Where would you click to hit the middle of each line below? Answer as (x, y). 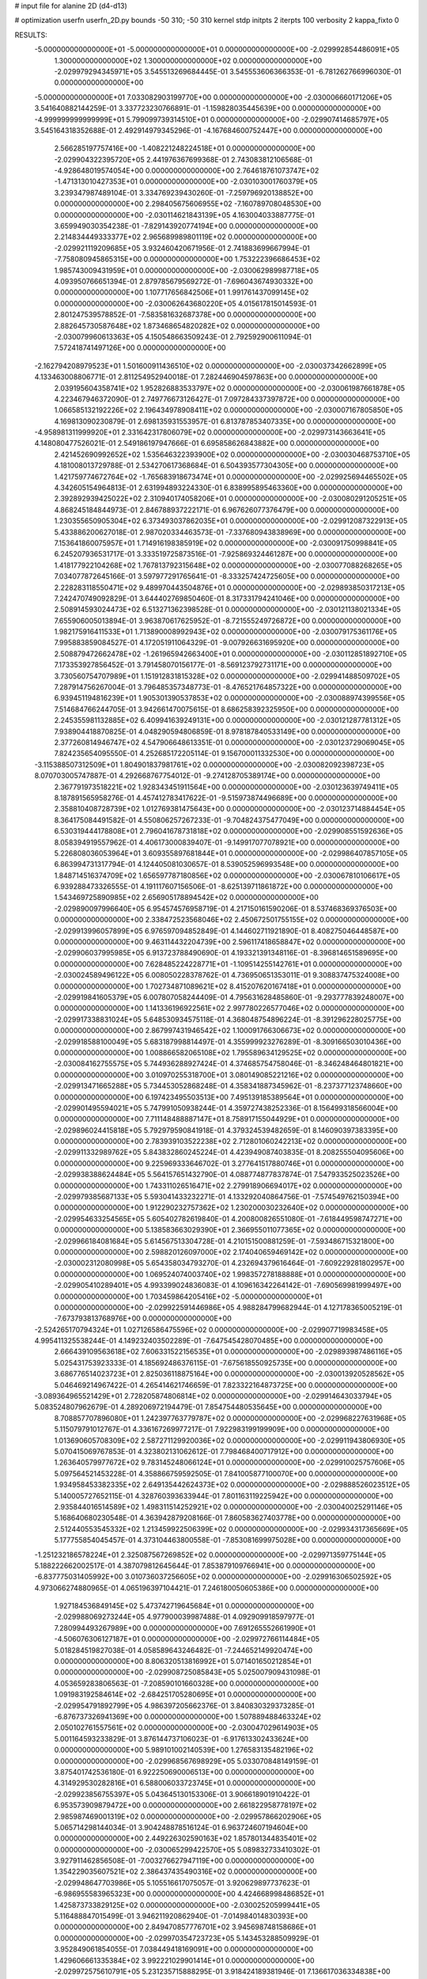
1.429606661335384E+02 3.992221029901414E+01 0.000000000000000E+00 (185, 1960)
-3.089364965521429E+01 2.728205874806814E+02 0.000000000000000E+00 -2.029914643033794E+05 (213, 1396)
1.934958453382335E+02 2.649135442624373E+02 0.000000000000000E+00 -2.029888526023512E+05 (232, 1485)
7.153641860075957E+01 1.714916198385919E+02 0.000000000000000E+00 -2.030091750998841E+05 (226, 543)
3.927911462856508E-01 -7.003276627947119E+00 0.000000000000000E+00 (184, 1861)
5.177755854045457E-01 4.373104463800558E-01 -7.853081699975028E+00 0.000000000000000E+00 (227, 1540)
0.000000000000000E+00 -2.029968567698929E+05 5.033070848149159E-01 (187, 1761)
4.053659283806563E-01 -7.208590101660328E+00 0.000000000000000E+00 (187, 1683)
